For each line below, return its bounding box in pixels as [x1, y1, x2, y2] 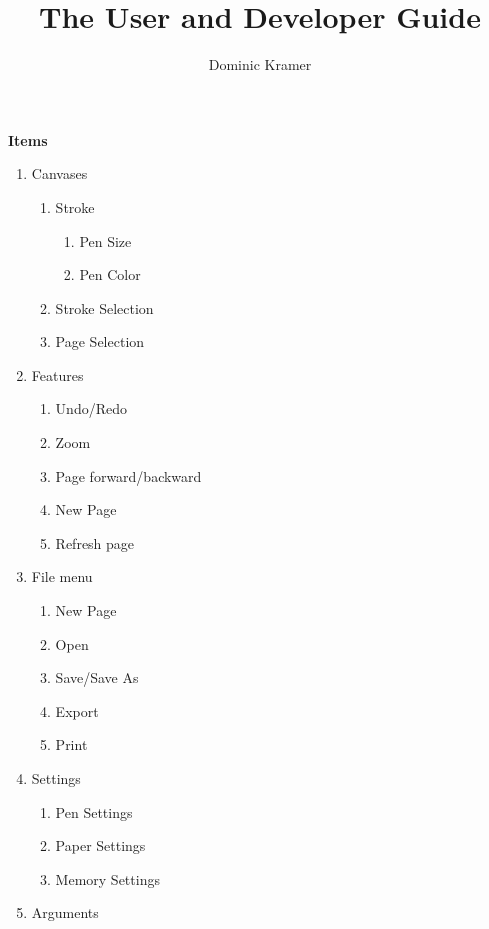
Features [31, 364, 84, 385]
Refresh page [55, 532, 135, 553]
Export [55, 700, 99, 721]
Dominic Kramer [208, 54, 312, 75]
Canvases [31, 163, 88, 184]
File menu [31, 566, 93, 587]
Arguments [31, 902, 99, 923]
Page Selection [55, 331, 145, 352]
